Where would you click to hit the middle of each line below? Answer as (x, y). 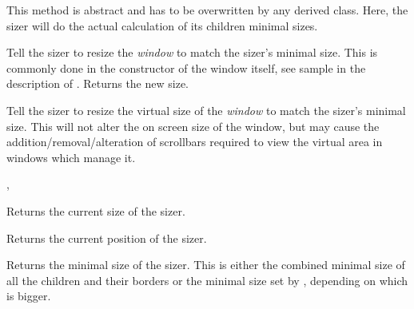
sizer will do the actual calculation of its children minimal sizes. (162, 25)
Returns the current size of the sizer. (96, 210)
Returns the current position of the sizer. (107, 238)
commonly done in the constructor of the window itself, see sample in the (186, 67)
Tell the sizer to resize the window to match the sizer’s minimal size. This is (192, 52)
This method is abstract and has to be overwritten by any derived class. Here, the (207, 10)
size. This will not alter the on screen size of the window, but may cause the (193, 126)
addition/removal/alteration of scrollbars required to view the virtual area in (195, 142)
